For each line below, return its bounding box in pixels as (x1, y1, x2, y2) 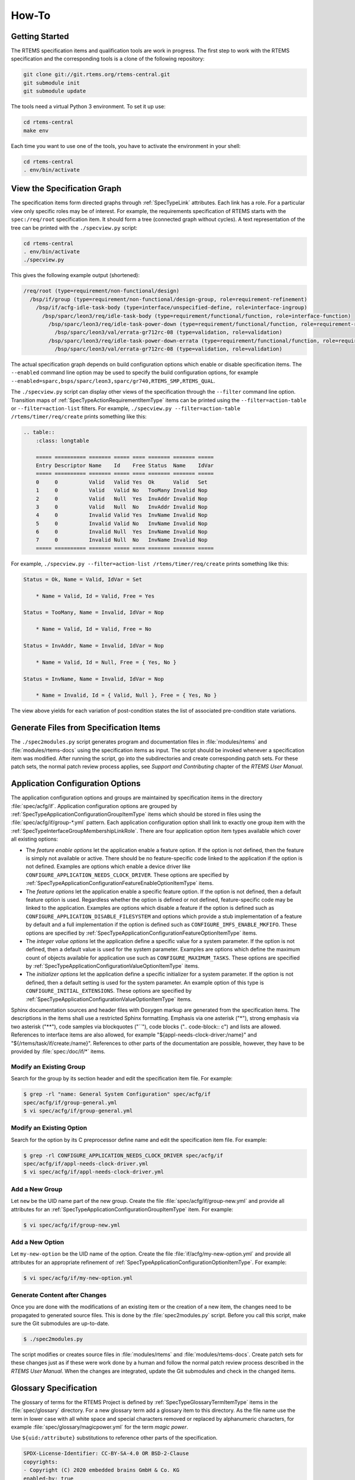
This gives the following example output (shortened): (11, 272, 140, 279)
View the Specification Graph (11, 184, 122, 194)
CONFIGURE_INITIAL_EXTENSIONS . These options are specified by (25, 987, 192, 995)
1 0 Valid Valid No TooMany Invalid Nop (35, 487, 208, 494)
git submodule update (23, 88, 86, 95)
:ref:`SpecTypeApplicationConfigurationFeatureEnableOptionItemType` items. (25, 880, 214, 887)
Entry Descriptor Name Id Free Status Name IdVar (35, 462, 214, 469)
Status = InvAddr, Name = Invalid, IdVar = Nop (23, 642, 164, 649)
